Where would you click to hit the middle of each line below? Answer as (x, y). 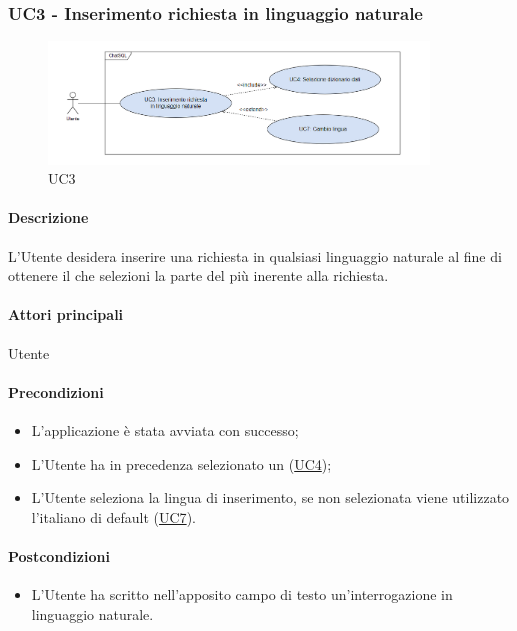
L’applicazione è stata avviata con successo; (165, 430)
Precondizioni (56, 391)
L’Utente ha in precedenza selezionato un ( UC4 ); (181, 463)
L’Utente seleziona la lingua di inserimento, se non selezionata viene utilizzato (270, 497)
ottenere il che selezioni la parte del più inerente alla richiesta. (198, 275)
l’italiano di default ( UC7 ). (113, 516)
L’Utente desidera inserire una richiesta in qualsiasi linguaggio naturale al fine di (255, 255)
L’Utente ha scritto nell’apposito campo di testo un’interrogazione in (242, 594)
